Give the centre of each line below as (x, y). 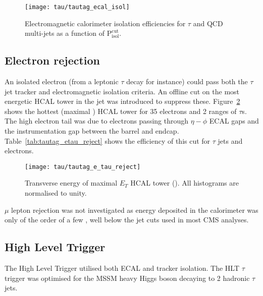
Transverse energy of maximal (71, 183)
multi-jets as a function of (65, 33)
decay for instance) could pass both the (187, 81)
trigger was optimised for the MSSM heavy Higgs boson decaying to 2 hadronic (127, 278)
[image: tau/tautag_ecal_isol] (77, 7)
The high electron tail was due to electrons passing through (97, 121)
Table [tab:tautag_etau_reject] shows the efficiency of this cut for (108, 140)
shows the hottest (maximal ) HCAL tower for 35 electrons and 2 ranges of (121, 111)
